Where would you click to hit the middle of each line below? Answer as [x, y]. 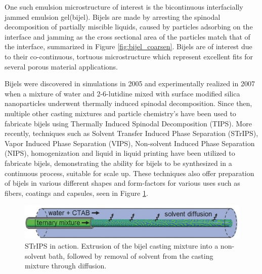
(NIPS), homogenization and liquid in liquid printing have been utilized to [120, 153]
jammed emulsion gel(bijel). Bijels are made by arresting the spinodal [113, 16]
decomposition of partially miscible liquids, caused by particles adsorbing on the [129, 27]
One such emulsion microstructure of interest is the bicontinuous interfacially [124, 7]
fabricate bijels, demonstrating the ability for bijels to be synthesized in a [118, 163]
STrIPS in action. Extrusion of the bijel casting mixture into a [122, 245]
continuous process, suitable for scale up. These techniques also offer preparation [129, 173]
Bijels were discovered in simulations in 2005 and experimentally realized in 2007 [130, 83]
